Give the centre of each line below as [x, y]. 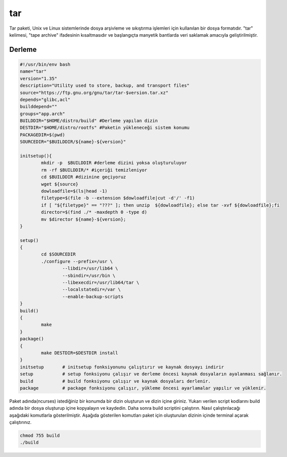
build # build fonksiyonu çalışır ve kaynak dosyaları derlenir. [115, 381]
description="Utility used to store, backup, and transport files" [105, 86]
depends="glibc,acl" [45, 100]
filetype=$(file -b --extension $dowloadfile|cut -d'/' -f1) [118, 198]
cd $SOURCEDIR [58, 254]
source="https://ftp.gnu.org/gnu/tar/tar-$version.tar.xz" [94, 93]
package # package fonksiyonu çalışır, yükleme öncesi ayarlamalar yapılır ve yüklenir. [143, 388]
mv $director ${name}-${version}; [83, 219]
